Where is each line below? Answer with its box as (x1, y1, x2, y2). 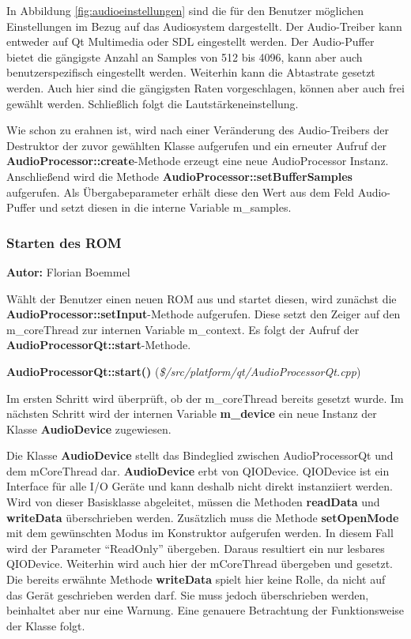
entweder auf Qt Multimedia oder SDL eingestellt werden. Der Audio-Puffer (6, 33, 375, 50)
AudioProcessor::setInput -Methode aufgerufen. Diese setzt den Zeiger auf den (6, 306, 401, 322)
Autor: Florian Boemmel (6, 263, 130, 280)
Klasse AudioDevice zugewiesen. (6, 420, 172, 437)
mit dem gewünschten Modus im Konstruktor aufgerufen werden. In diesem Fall (6, 524, 394, 541)
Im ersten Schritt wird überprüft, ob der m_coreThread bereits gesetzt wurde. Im (6, 389, 404, 406)
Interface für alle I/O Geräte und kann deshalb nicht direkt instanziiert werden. (6, 478, 393, 494)
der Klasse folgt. (6, 617, 85, 633)
